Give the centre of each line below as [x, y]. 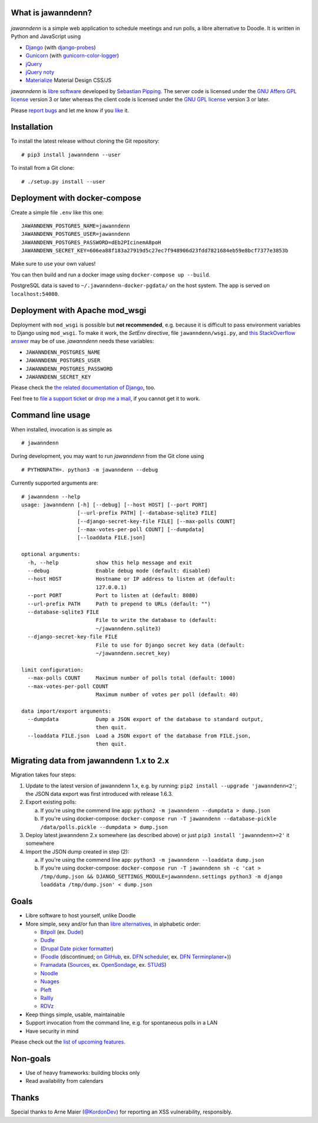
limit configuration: [52, 670]
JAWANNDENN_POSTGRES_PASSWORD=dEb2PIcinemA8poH [91, 242]
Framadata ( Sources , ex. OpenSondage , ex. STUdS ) [103, 965]
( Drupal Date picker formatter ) [77, 949]
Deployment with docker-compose [76, 198]
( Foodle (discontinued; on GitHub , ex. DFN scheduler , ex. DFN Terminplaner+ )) [136, 957]
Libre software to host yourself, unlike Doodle [81, 915]
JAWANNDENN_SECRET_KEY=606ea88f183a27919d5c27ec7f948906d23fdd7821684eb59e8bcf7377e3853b [155, 251]
